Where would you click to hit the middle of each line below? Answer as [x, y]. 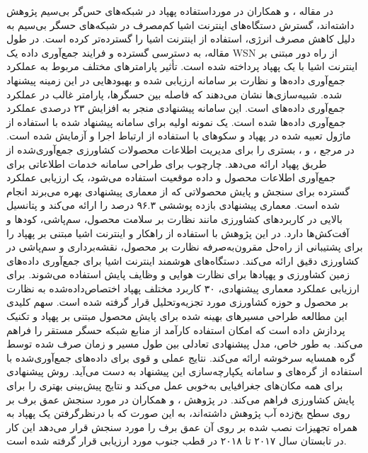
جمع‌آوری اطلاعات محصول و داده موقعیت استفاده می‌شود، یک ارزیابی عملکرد [171, 177]
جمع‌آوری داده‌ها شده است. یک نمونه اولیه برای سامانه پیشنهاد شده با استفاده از [176, 121]
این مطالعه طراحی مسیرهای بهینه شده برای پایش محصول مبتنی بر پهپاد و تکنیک [177, 316]
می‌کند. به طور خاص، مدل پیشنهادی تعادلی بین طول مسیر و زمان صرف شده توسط [185, 344]
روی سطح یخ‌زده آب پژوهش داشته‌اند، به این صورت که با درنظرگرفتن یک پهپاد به [178, 413]
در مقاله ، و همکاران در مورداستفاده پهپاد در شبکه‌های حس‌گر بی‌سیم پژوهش [170, 11]
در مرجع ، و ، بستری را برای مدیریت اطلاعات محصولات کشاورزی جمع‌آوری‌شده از [180, 149]
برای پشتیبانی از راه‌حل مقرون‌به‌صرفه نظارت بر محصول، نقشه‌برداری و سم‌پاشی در [185, 247]
